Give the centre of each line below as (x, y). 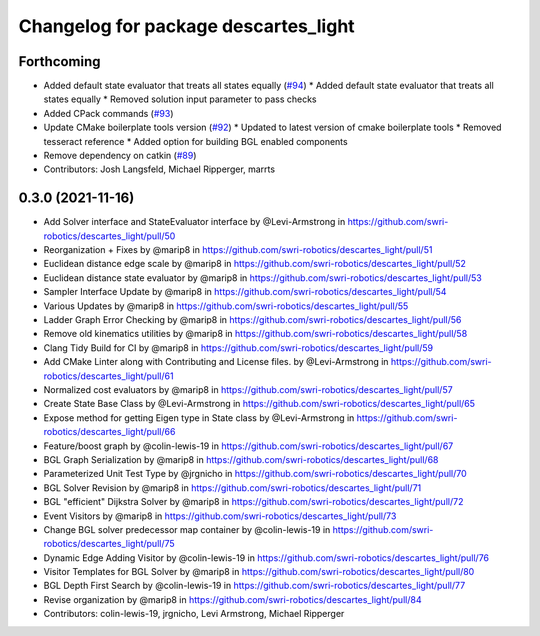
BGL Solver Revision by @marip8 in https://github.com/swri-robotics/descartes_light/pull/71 (232, 487)
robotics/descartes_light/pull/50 (109, 236)
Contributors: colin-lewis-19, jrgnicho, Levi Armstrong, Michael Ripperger (194, 614)
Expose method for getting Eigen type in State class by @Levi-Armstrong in (199, 417)
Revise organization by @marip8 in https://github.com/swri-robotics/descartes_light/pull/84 (232, 599)
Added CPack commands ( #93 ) (108, 113)
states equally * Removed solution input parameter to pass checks (180, 99)
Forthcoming (59, 61)
